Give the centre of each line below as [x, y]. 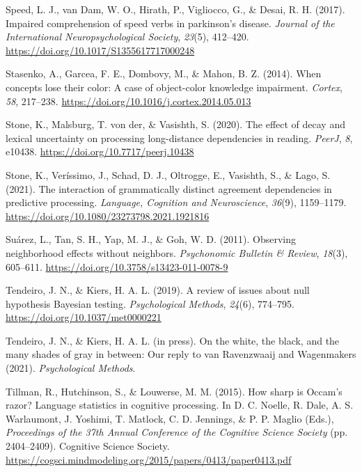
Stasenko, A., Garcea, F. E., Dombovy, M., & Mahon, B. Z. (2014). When [164, 73]
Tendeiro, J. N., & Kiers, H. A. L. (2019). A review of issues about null [158, 290]
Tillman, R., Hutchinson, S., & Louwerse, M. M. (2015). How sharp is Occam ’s [174, 391]
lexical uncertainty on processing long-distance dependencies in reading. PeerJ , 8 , [179, 137]
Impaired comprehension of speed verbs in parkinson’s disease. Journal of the [170, 23]
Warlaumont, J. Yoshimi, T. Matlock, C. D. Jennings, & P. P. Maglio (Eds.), [170, 418]
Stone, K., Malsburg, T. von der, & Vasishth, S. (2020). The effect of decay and [175, 124]
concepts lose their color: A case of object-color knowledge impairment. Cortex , [174, 87]
